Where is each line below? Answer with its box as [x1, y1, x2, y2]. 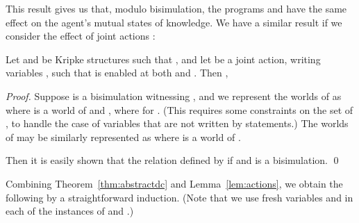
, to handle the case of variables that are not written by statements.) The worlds [6, 116, 349, 131]
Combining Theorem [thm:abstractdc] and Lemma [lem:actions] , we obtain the [6, 176, 343, 190]
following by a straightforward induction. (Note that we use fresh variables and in [6, 190, 353, 204]
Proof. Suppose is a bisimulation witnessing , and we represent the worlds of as [6, 88, 342, 103]
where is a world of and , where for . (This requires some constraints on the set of [6, 102, 353, 117]
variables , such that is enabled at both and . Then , [6, 65, 228, 80]
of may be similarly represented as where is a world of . [6, 129, 241, 144]
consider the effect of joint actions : [6, 28, 156, 43]
